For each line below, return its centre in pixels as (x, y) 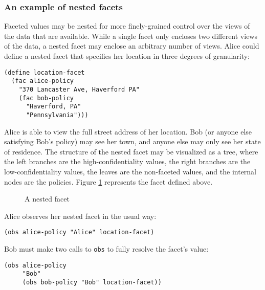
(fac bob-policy (46, 98)
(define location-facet (45, 72)
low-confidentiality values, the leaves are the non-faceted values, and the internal (130, 171)
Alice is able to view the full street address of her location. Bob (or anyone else (128, 131)
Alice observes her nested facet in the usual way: (80, 216)
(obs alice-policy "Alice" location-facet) (79, 232)
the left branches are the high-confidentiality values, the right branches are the (127, 161)
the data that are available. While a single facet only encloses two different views (131, 36)
